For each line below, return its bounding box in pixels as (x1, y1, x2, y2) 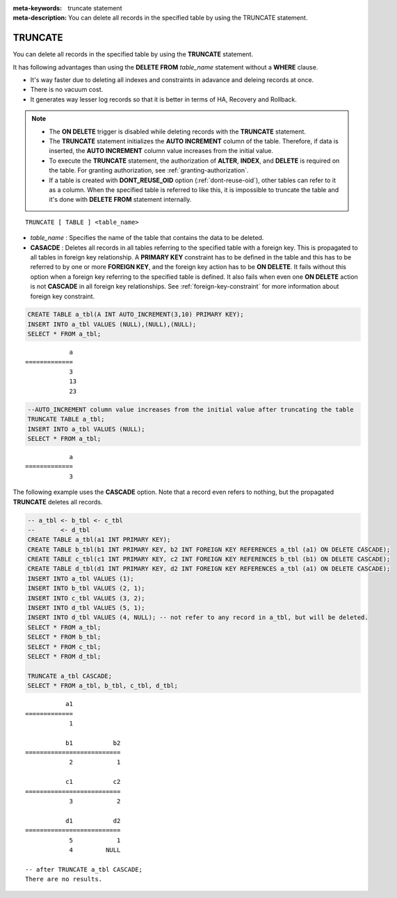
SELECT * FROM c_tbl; (27, 643, 102, 650)
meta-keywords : (13, 4, 63, 12)
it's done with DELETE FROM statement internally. (49, 195, 192, 204)
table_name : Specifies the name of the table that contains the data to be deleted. (30, 234, 264, 242)
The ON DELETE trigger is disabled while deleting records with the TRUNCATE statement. (49, 127, 306, 136)
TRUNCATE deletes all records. (13, 497, 103, 506)
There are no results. (25, 875, 103, 883)
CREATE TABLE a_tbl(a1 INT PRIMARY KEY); (27, 536, 171, 544)
